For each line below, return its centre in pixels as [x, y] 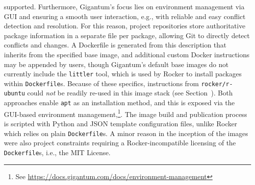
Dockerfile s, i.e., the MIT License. [57, 152]
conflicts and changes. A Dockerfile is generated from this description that [115, 45]
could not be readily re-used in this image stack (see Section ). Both [130, 93]
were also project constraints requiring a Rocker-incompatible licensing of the [120, 143]
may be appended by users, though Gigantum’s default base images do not [116, 64]
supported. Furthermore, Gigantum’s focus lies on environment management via [124, 6]
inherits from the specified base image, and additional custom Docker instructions [127, 54]
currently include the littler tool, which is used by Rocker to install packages [123, 74]
